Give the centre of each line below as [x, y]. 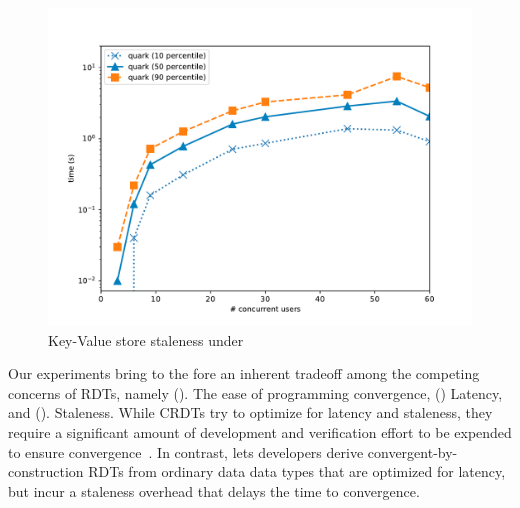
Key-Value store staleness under [146, 339]
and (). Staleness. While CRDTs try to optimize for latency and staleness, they [250, 412]
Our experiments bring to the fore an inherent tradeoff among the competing [244, 373]
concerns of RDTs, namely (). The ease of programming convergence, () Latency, [255, 392]
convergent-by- [412, 451]
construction [46, 471]
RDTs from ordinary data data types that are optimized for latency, [297, 471]
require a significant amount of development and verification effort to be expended [260, 431]
